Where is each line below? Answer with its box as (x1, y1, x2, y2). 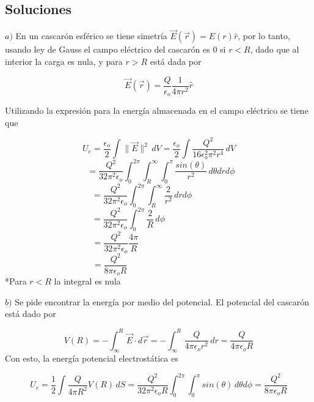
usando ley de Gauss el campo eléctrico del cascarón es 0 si (5, 43, 226, 56)
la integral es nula (54, 275, 121, 288)
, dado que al (250, 43, 299, 56)
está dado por (5, 307, 56, 320)
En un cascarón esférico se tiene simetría (15, 29, 167, 42)
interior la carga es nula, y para (5, 55, 123, 68)
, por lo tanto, (238, 29, 290, 42)
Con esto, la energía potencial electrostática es (5, 352, 178, 365)
